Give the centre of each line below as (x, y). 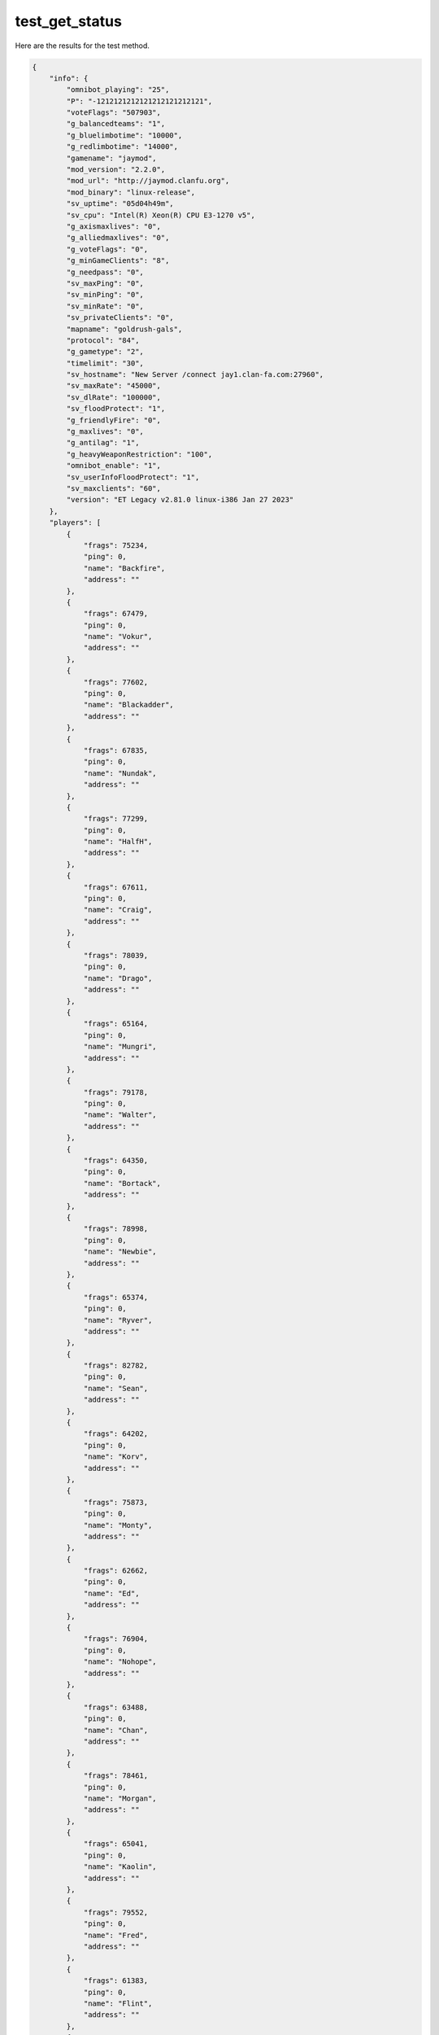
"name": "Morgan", (120, 1798)
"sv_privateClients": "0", (120, 318)
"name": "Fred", (116, 1935)
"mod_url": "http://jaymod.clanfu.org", (148, 181)
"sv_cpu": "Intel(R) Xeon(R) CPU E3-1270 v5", (161, 215)
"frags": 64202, (116, 1434)
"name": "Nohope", (120, 1662)
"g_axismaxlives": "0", (114, 227)
